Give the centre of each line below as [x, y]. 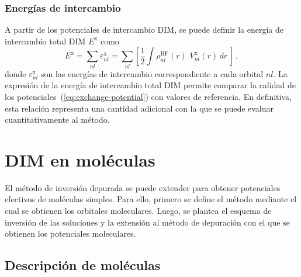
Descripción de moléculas [83, 265]
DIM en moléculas [80, 159]
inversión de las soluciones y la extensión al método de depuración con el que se [147, 222]
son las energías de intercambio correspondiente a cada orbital [152, 73]
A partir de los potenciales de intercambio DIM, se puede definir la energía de [144, 30]
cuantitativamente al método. [57, 120]
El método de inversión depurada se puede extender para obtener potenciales [143, 187]
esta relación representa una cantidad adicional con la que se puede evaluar [139, 108]
